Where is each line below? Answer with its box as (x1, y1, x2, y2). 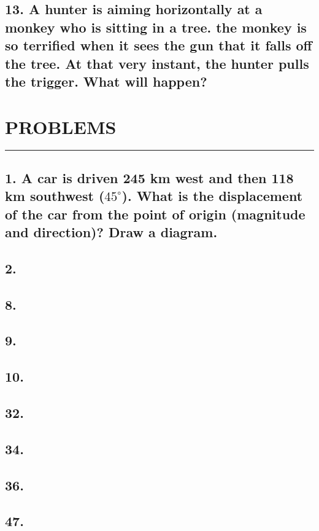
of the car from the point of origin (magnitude (5, 204, 306, 223)
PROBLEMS (5, 114, 117, 139)
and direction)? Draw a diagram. (5, 222, 218, 242)
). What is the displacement (121, 186, 303, 205)
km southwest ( (5, 186, 105, 205)
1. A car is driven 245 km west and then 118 (5, 168, 294, 187)
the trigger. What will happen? (5, 71, 207, 90)
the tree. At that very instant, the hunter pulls (5, 53, 309, 73)
